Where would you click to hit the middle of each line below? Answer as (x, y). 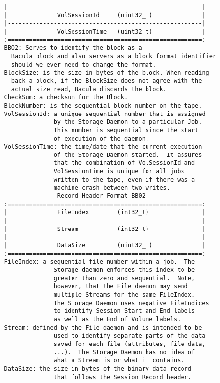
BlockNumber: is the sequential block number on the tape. (103, 105)
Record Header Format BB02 (101, 196)
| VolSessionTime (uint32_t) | (105, 31)
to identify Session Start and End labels (124, 311)
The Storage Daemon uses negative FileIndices (131, 303)
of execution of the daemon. (101, 138)
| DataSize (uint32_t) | (105, 246)
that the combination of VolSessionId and (124, 163)
